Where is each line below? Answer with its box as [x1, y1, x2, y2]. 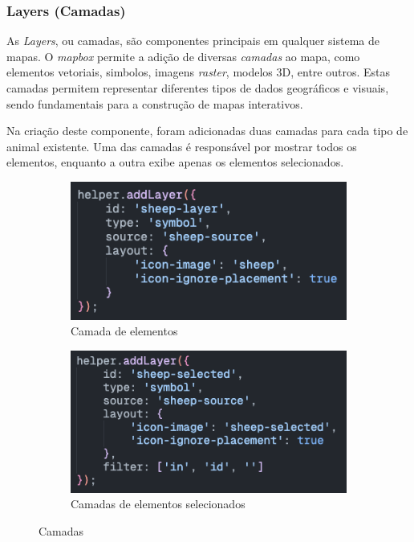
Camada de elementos [71, 322, 178, 339]
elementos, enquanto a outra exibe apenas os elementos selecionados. [6, 154, 344, 170]
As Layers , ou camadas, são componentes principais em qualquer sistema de [6, 32, 379, 49]
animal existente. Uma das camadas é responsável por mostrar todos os [6, 138, 357, 154]
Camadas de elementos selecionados [71, 495, 246, 512]
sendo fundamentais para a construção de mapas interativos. [6, 95, 303, 112]
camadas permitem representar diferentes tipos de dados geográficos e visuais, [6, 80, 389, 96]
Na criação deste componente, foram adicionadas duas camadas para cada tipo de [6, 122, 408, 139]
